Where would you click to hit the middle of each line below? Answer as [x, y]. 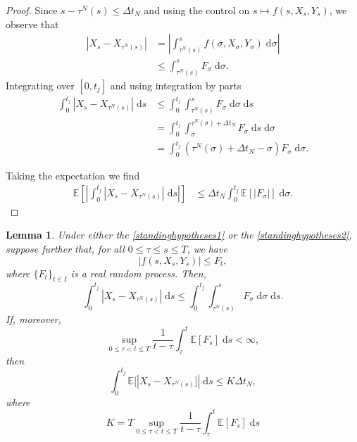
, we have [207, 249]
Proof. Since [32, 10]
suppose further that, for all [65, 249]
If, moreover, [33, 318]
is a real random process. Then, [138, 273]
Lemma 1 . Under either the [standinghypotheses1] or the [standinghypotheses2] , [179, 235]
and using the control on [197, 10]
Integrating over [40, 85]
